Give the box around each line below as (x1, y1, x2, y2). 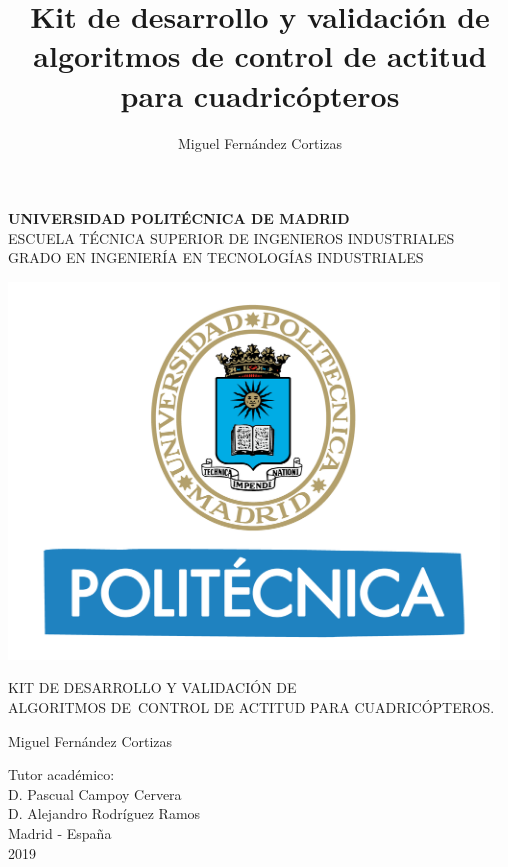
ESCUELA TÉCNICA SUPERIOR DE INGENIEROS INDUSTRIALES (8, 227, 455, 248)
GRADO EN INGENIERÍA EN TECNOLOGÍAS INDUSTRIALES (8, 247, 424, 268)
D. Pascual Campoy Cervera (8, 783, 182, 804)
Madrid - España (8, 822, 112, 843)
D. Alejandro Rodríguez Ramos (8, 803, 201, 824)
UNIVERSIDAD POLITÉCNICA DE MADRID (8, 208, 350, 229)
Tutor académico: (8, 764, 115, 785)
